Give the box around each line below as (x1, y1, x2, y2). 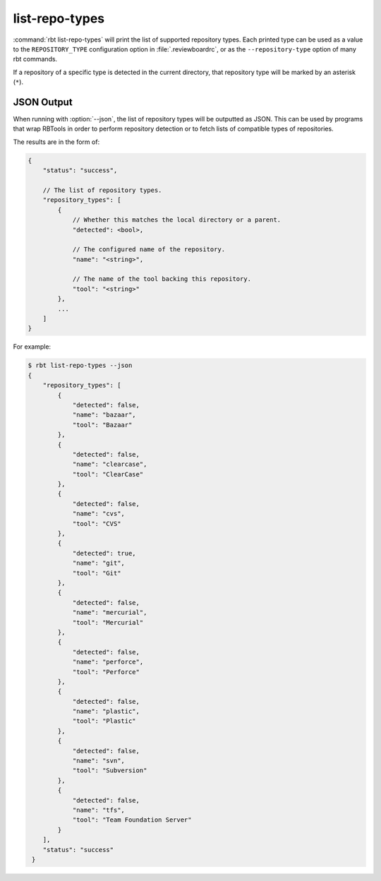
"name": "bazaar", (72, 411, 137, 419)
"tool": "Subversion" (72, 767, 147, 774)
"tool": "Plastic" (72, 717, 137, 725)
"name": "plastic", (72, 707, 140, 716)
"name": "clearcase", (72, 460, 147, 469)
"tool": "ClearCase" (72, 470, 144, 478)
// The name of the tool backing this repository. (72, 275, 252, 283)
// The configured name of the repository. (72, 246, 226, 253)
